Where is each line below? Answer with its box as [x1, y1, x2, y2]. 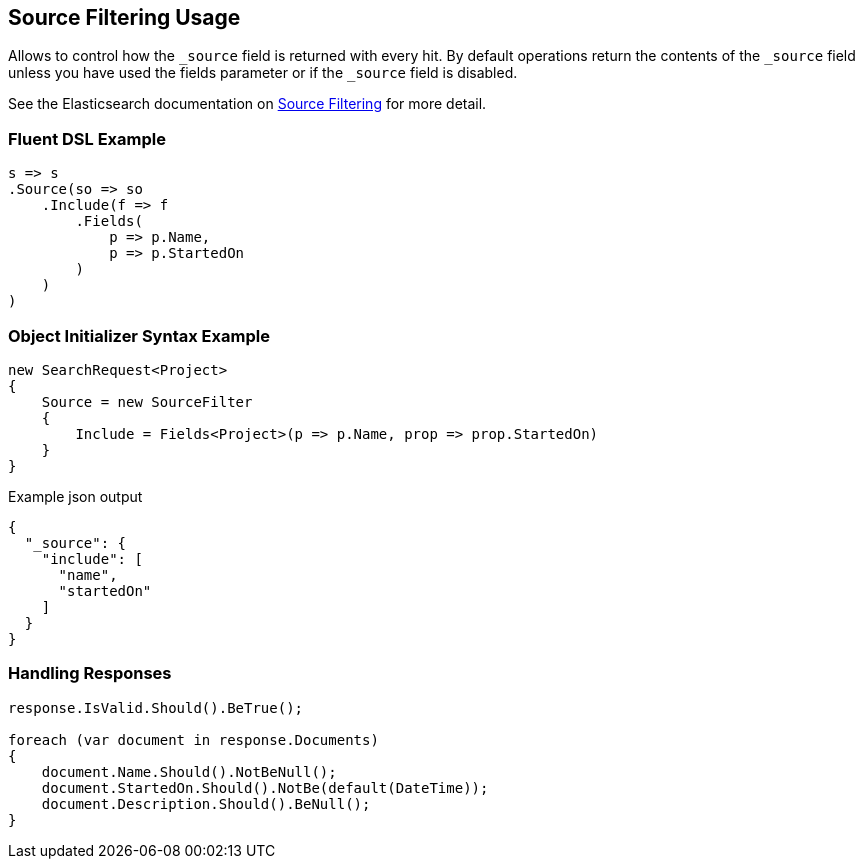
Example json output [8, 487, 143, 505]
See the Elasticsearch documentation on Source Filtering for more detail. [8, 95, 487, 113]
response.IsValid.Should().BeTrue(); [8, 699, 304, 716]
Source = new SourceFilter [41, 393, 253, 410]
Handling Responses [8, 663, 172, 684]
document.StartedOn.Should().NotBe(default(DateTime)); [41, 779, 489, 796]
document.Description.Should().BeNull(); [41, 795, 371, 812]
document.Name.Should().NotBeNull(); [41, 763, 337, 780]
